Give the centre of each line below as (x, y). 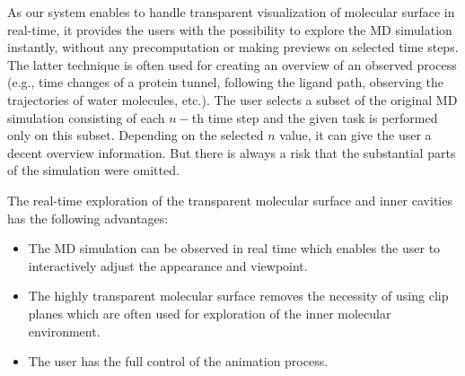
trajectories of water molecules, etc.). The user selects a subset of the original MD (232, 99)
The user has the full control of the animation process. (178, 361)
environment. (64, 331)
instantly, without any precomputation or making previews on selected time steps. (233, 47)
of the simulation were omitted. (93, 170)
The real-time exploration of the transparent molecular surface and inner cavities (230, 200)
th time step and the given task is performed (315, 117)
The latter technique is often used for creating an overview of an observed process (232, 64)
